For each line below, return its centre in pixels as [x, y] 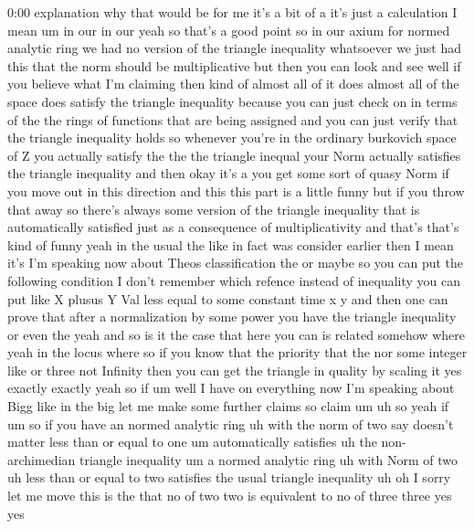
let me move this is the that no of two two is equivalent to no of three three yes [230, 496]
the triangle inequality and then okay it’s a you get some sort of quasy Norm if [228, 173]
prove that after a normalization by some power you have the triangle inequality [232, 317]
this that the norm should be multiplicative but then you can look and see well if [234, 65]
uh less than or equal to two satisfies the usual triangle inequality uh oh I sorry [229, 477]
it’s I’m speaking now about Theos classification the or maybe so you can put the [236, 263]
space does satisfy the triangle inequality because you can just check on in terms [232, 101]
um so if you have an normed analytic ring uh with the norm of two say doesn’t [231, 423]
